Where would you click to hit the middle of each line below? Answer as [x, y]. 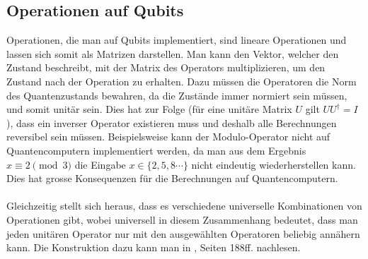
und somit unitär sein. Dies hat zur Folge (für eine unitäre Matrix [149, 109]
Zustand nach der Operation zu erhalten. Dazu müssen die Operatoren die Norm [182, 81]
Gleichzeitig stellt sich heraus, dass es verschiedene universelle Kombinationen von [184, 206]
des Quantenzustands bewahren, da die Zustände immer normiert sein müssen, [177, 95]
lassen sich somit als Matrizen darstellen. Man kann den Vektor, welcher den [173, 53]
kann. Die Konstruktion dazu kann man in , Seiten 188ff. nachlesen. [154, 247]
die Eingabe [100, 164]
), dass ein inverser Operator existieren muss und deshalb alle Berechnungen [172, 122]
